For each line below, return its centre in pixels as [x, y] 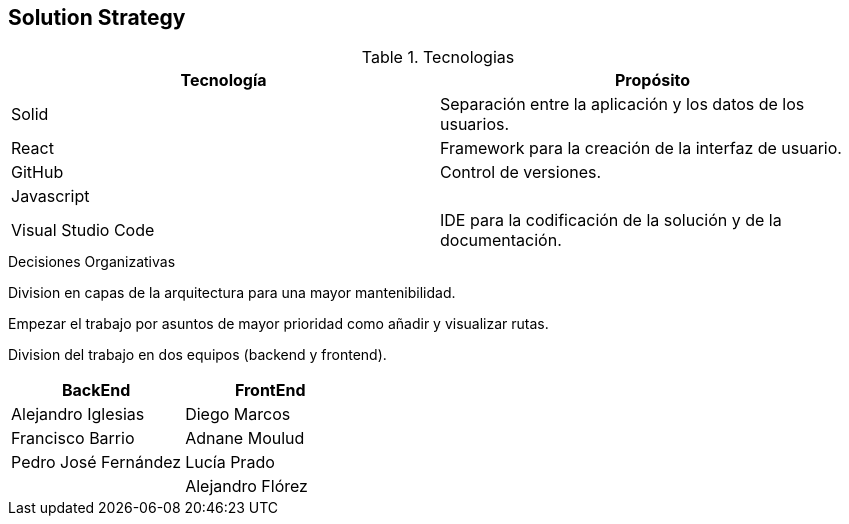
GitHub [37, 172]
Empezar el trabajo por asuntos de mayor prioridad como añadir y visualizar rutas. [278, 324]
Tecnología [223, 80]
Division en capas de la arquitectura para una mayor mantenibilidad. [232, 293]
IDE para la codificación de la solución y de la [611, 220]
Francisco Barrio [73, 438]
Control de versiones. [521, 172]
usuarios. [475, 124]
